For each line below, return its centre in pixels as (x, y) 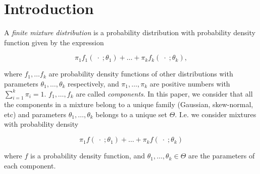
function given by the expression (54, 42)
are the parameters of (222, 156)
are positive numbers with (190, 83)
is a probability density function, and (88, 156)
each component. (30, 165)
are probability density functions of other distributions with (141, 74)
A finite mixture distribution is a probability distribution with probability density (130, 32)
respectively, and (93, 83)
